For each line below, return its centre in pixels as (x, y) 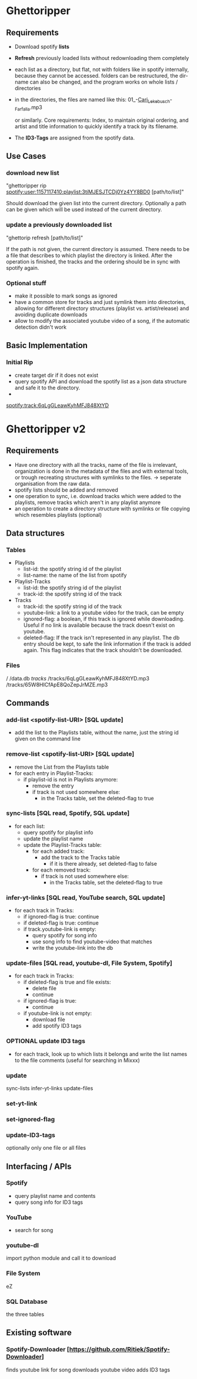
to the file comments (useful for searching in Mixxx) (77, 1060)
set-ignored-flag (31, 1119)
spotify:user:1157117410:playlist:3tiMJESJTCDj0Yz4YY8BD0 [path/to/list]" (95, 192)
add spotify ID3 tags (57, 1026)
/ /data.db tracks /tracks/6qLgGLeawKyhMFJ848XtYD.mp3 (78, 678)
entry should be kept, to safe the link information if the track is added (107, 644)
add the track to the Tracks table (81, 857)
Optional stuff (26, 283)
